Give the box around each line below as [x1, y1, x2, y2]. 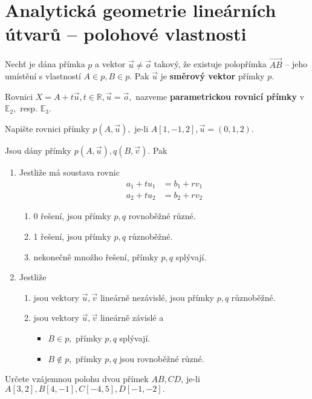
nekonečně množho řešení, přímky [33, 250, 158, 263]
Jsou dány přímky [5, 143, 71, 156]
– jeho [285, 58, 308, 70]
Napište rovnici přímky [5, 122, 90, 134]
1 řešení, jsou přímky [33, 230, 111, 243]
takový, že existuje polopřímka [154, 58, 267, 70]
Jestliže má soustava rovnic [19, 165, 120, 178]
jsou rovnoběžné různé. [119, 352, 204, 364]
